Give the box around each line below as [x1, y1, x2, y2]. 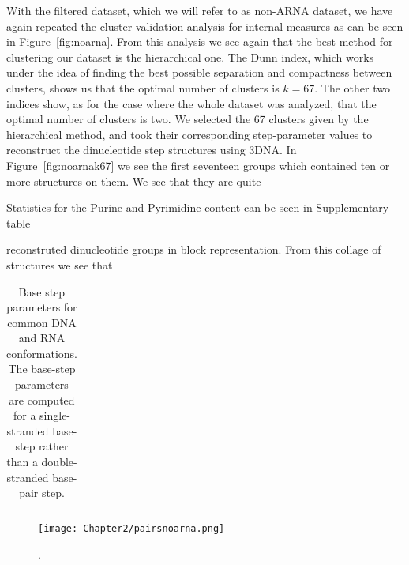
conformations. [6, 345, 77, 361]
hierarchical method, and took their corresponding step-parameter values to [6, 126, 373, 142]
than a [6, 454, 38, 470]
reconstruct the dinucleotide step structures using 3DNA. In [6, 141, 297, 158]
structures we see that [6, 256, 113, 273]
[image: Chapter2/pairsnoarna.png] [38, 523, 225, 535]
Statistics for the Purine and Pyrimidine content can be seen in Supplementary [6, 199, 389, 216]
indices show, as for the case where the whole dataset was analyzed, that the [6, 95, 377, 111]
